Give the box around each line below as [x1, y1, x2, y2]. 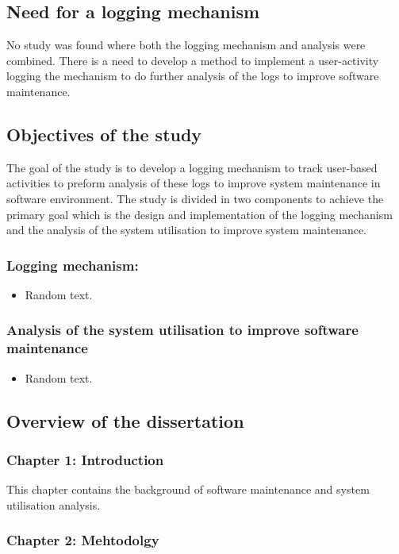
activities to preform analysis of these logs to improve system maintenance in [6, 175, 381, 191]
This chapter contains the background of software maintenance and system [6, 481, 370, 498]
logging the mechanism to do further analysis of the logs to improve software [6, 67, 379, 84]
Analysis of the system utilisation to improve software [6, 320, 359, 340]
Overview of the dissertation [6, 408, 244, 433]
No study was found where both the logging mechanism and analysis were [6, 37, 366, 53]
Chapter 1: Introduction [6, 450, 164, 469]
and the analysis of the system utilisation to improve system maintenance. [6, 221, 366, 238]
